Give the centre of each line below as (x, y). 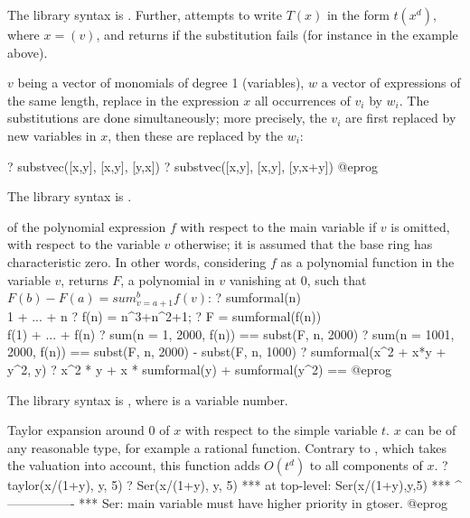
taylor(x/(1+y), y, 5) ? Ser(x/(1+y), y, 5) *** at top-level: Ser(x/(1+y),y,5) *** (229, 485)
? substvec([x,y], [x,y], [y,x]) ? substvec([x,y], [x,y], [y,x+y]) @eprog (193, 166)
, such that (337, 279)
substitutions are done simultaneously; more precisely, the (167, 118)
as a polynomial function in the (367, 261)
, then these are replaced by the (195, 135)
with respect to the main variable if (278, 226)
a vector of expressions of (391, 83)
